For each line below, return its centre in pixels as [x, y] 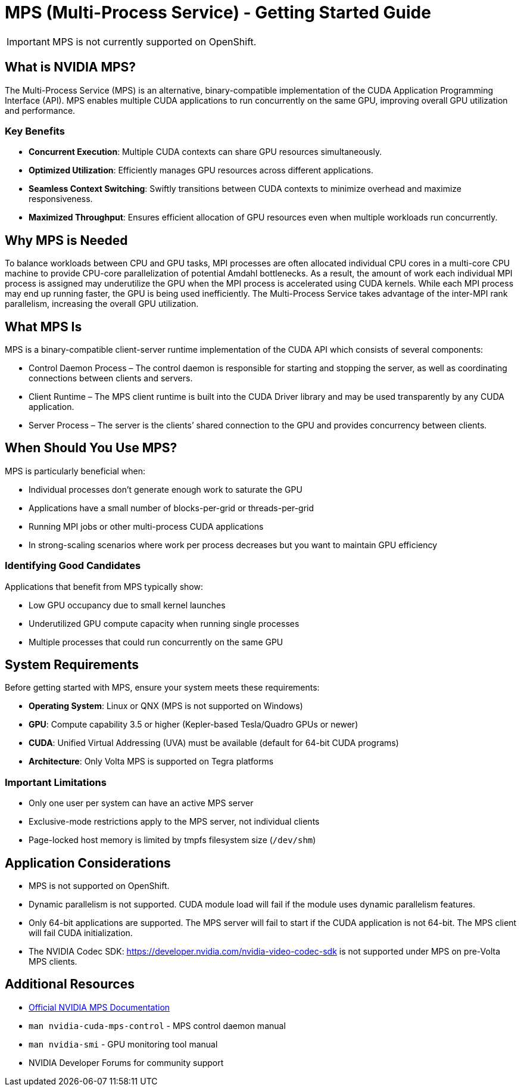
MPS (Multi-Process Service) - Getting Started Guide [218, 13]
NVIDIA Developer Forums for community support [126, 1062]
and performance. [40, 110]
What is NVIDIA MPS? [71, 67]
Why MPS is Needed [66, 240]
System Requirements [72, 665]
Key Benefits [35, 131]
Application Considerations [88, 863]
